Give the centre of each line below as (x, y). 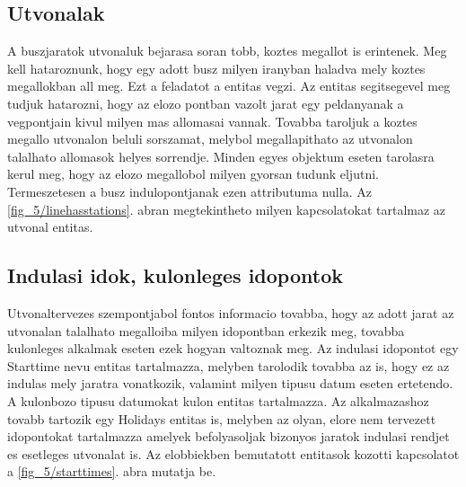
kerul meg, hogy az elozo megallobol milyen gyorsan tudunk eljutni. (193, 174)
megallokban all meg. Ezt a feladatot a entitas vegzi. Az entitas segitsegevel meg (229, 86)
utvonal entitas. (50, 227)
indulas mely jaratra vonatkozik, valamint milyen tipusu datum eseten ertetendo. (230, 383)
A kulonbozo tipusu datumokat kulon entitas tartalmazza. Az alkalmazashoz (218, 400)
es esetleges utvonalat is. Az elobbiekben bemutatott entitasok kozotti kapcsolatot (233, 453)
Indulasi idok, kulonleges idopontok (175, 275)
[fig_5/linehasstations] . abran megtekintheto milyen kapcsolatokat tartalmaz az (227, 209)
